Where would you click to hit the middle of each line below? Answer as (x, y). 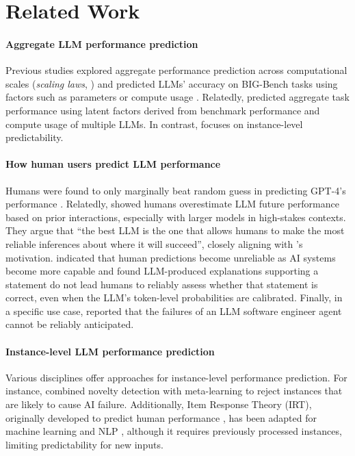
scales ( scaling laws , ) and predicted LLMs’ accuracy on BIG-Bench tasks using (172, 83)
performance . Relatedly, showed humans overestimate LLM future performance (172, 204)
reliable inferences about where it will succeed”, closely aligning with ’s (154, 243)
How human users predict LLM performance (113, 164)
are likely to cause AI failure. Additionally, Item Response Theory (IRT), (159, 404)
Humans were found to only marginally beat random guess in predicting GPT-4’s (176, 190)
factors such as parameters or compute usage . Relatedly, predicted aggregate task (177, 97)
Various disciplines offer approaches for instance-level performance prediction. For (176, 377)
